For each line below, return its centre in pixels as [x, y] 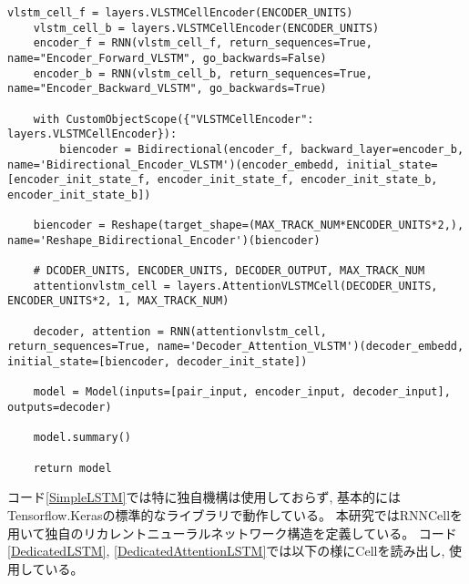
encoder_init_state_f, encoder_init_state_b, [297, 180]
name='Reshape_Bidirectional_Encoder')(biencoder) [164, 240]
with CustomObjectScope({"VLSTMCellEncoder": [173, 119]
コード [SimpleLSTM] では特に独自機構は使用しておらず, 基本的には [204, 497]
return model [72, 468]
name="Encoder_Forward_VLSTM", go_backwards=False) [167, 58]
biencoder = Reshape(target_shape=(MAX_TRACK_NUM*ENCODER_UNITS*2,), [249, 225]
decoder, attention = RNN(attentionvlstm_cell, [180, 331]
